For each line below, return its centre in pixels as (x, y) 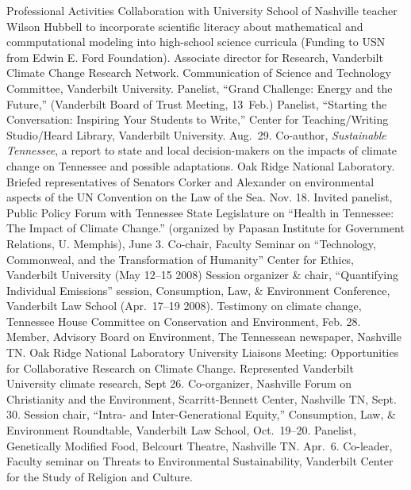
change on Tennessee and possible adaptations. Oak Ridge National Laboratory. (201, 165)
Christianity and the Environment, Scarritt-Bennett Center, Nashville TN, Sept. (202, 398)
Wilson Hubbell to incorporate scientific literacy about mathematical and (185, 26)
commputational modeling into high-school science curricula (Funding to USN (196, 42)
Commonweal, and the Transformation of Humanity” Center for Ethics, (181, 259)
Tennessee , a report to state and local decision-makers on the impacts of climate (202, 150)
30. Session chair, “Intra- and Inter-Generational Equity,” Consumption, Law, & (201, 414)
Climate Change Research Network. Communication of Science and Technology (199, 73)
